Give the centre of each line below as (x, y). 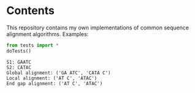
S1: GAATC (19, 62)
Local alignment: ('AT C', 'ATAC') (52, 78)
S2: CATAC (19, 67)
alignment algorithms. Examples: (48, 34)
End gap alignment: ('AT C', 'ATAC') (55, 83)
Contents (31, 11)
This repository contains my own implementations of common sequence (97, 28)
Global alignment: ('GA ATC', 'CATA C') (59, 73)
